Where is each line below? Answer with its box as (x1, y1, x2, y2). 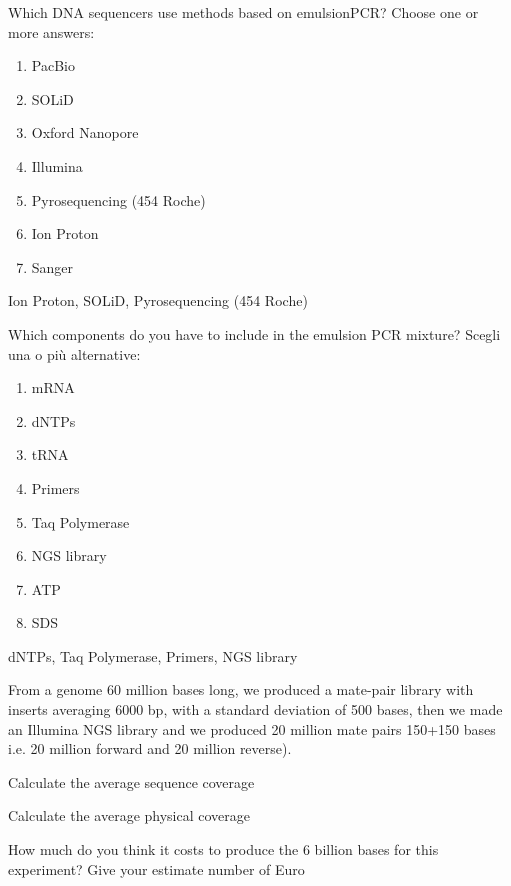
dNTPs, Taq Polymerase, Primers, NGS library (8, 645, 298, 666)
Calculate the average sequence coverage (8, 771, 255, 792)
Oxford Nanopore (31, 122, 139, 143)
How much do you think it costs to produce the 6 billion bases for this (8, 839, 439, 860)
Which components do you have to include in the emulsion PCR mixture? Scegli (8, 323, 501, 344)
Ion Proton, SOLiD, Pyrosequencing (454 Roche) (8, 290, 308, 311)
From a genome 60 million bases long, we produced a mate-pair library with (8, 679, 474, 700)
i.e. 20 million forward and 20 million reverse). (8, 738, 292, 759)
